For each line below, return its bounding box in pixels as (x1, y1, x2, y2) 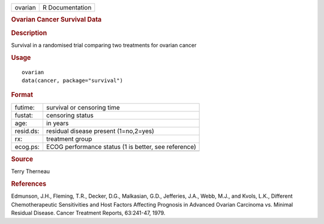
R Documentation (42, 4, 92, 11)
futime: (14, 103, 35, 111)
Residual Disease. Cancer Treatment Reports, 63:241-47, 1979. (11, 210, 166, 217)
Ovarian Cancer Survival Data (11, 16, 102, 24)
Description (11, 29, 47, 37)
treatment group (46, 135, 92, 143)
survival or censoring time (46, 103, 120, 111)
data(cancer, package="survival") (22, 77, 123, 84)
